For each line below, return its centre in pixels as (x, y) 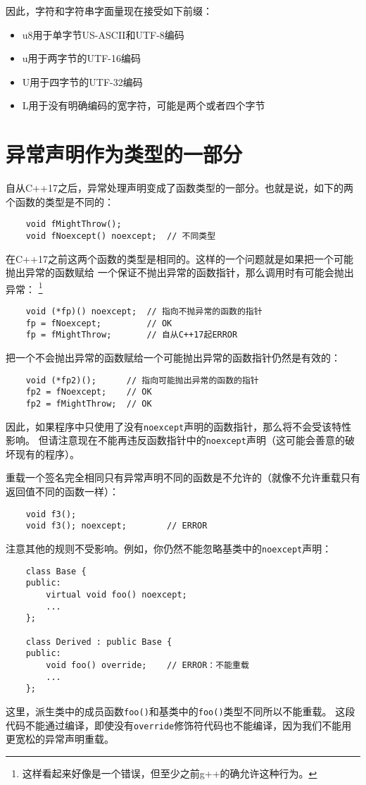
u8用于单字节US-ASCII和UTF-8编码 (103, 34)
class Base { (56, 571)
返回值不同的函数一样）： (62, 492)
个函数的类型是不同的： (60, 201)
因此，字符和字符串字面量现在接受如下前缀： (109, 11)
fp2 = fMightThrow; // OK (89, 403)
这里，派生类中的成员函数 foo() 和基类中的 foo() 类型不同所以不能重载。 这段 (181, 711)
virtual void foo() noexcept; (116, 594)
